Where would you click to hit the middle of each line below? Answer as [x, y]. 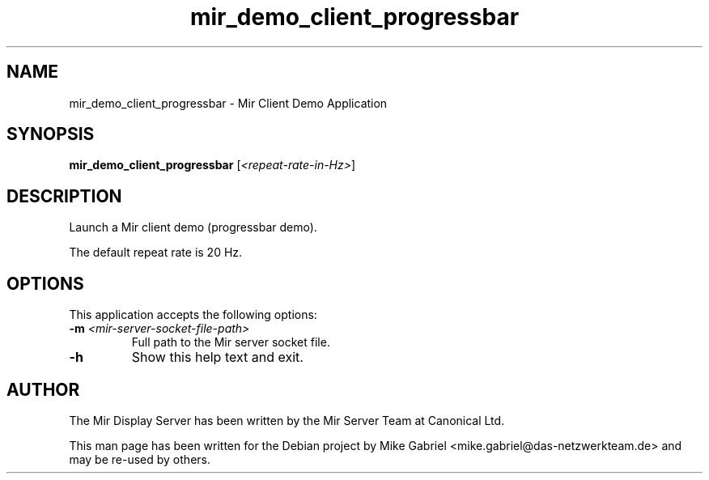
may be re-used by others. [140, 459]
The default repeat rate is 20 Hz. [156, 253]
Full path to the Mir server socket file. [231, 342]
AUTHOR [43, 389]
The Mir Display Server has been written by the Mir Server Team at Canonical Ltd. [287, 420]
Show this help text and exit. [217, 357]
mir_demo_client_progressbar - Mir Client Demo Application [228, 103]
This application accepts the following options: [193, 315]
